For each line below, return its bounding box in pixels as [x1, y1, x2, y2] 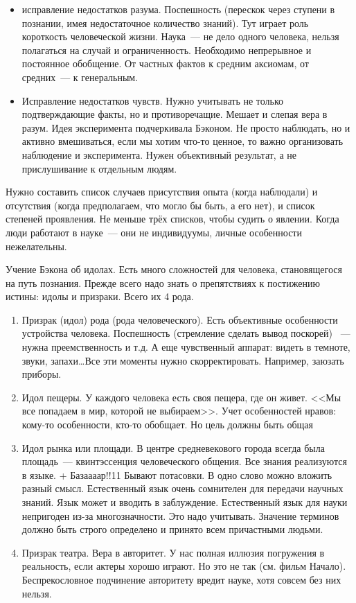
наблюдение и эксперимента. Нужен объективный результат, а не [21, 147, 296, 161]
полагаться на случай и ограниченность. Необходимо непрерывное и [21, 42, 312, 57]
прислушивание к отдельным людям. [21, 161, 177, 175]
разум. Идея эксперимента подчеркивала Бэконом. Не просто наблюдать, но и [21, 120, 350, 134]
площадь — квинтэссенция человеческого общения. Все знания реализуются [21, 454, 347, 469]
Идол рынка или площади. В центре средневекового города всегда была [21, 440, 325, 455]
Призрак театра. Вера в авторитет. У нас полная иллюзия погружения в [21, 545, 325, 559]
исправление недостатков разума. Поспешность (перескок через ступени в [21, 2, 335, 16]
